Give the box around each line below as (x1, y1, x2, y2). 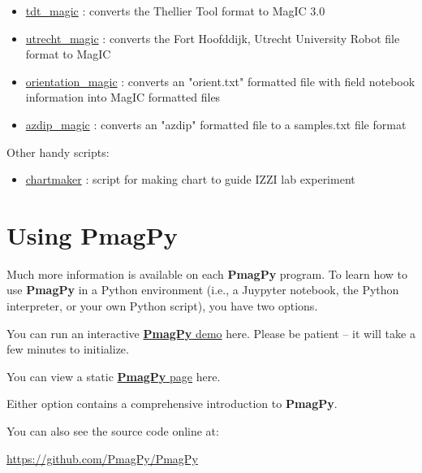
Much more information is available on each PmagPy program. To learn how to (6, 265, 408, 282)
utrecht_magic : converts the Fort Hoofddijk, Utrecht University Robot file (25, 29, 400, 46)
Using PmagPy (6, 218, 178, 251)
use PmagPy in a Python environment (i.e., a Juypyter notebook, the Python (6, 281, 399, 298)
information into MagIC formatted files (25, 89, 221, 106)
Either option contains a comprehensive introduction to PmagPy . (6, 395, 338, 412)
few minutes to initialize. (6, 341, 129, 358)
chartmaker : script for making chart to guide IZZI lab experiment (25, 171, 355, 188)
